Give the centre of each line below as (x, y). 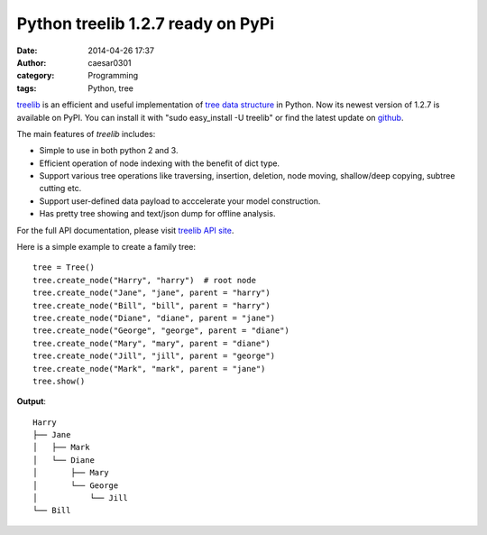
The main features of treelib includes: (86, 134)
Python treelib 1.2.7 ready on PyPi (146, 23)
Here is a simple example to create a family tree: (106, 247)
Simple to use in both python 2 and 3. (109, 151)
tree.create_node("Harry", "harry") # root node (145, 280)
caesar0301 (110, 62)
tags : (27, 88)
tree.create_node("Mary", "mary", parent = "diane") (152, 343)
